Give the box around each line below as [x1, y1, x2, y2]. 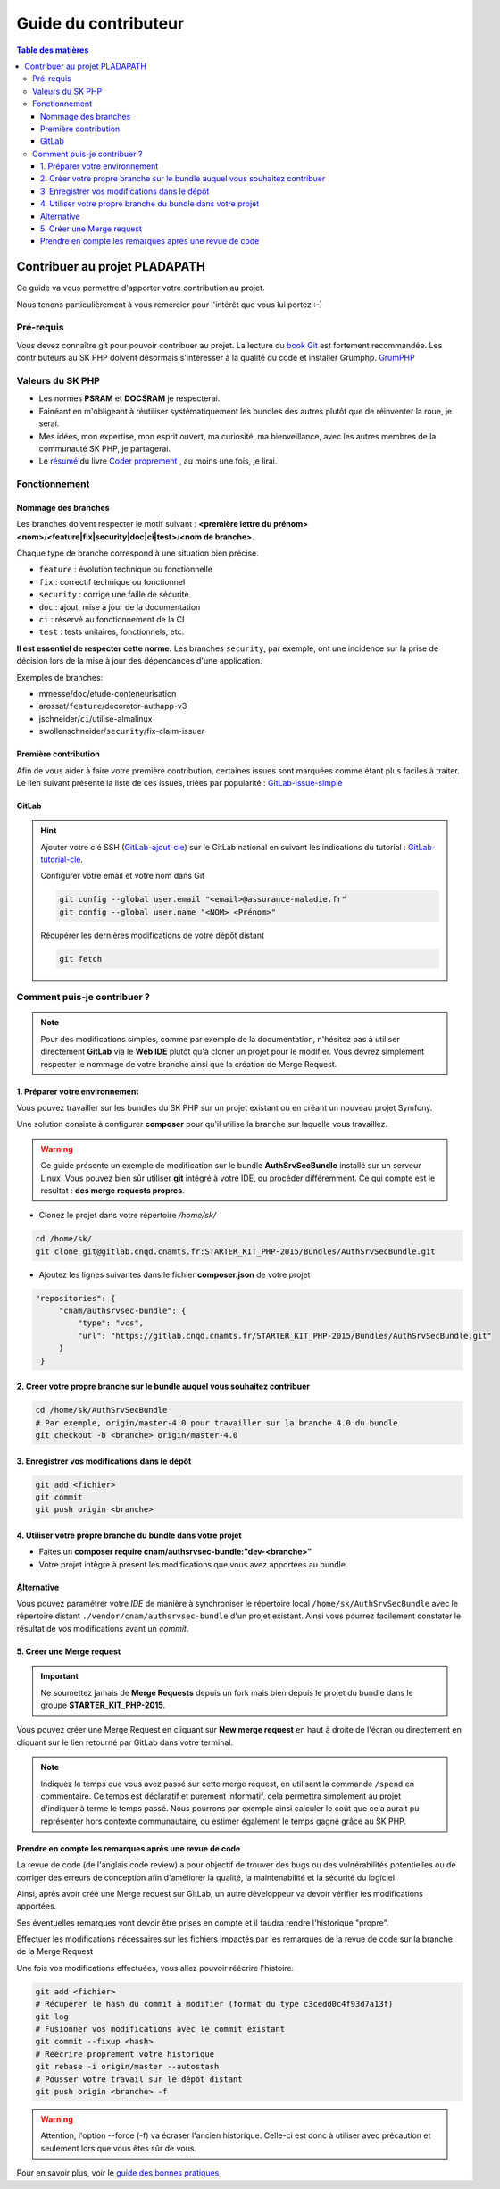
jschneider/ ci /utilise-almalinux [38, 713, 153, 723]
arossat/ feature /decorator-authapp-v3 [38, 701, 187, 712]
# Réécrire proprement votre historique [35, 2049, 214, 2059]
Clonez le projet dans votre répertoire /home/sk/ [38, 1210, 217, 1221]
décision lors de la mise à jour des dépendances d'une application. [16, 656, 262, 666]
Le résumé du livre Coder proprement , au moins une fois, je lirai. [38, 455, 278, 466]
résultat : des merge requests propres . [40, 1184, 185, 1196]
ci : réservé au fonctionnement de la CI [38, 614, 185, 625]
